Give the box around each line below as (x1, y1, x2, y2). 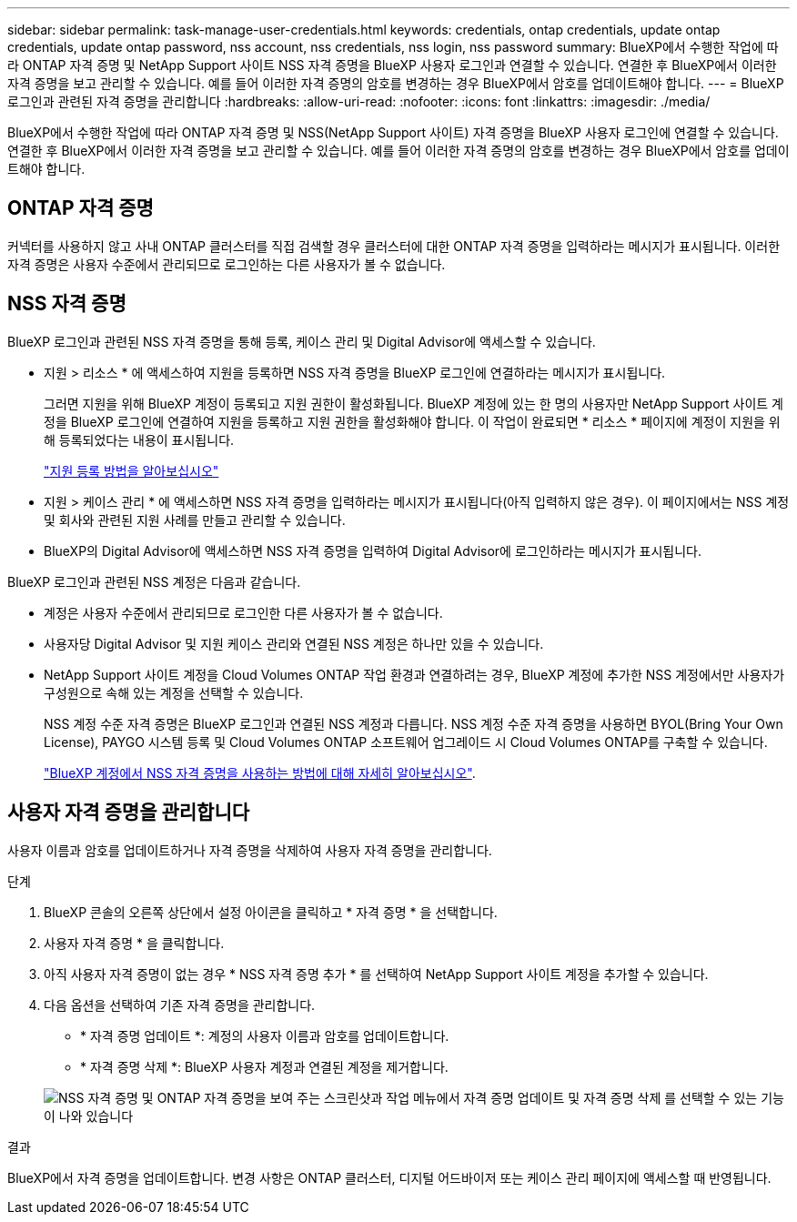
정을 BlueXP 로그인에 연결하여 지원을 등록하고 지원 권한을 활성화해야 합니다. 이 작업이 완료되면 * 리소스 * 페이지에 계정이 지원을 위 (44, 413, 781, 429)
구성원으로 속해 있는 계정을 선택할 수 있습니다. (44, 684, 304, 701)
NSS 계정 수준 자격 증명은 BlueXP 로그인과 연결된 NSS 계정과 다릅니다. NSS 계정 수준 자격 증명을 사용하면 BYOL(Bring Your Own (44, 715, 783, 732)
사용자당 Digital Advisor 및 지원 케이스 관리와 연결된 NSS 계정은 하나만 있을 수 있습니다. (44, 635, 544, 651)
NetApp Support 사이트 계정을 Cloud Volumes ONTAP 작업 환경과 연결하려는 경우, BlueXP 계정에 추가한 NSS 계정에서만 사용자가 (44, 666, 785, 682)
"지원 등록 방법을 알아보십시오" (44, 462, 219, 479)
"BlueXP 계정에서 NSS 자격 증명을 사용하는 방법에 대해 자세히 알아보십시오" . (44, 764, 476, 781)
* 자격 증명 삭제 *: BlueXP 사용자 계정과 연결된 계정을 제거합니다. (80, 1058, 449, 1075)
